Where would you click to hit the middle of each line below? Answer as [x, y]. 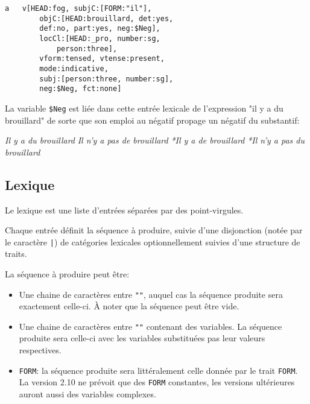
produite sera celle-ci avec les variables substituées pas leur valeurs [142, 338]
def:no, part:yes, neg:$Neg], [100, 29]
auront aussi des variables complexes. [87, 393]
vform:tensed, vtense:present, [102, 59]
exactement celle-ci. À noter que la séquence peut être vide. [129, 306]
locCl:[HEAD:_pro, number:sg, [100, 38]
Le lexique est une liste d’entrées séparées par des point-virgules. [124, 210]
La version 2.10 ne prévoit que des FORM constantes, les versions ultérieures [157, 382]
